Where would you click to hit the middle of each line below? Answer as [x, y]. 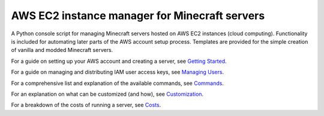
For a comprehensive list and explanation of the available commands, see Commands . [118, 83]
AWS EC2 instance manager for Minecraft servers [138, 16]
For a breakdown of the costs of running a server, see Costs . [86, 105]
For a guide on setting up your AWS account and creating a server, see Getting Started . [119, 61]
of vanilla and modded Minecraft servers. [62, 50]
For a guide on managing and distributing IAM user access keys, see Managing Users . [118, 72]
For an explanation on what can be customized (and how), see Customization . [107, 94]
